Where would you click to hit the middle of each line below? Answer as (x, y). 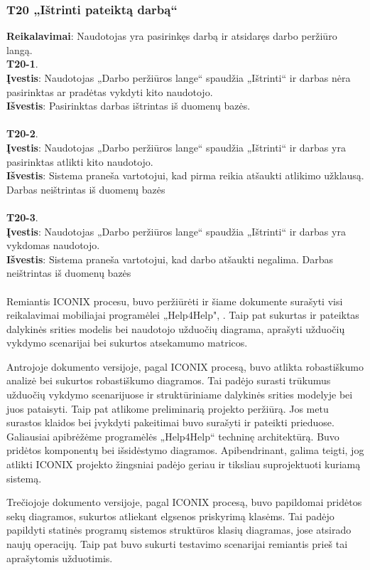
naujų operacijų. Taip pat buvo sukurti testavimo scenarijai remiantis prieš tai (177, 544)
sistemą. (24, 478)
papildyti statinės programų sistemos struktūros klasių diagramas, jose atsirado (179, 530)
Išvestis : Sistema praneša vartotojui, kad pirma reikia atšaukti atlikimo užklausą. (185, 175)
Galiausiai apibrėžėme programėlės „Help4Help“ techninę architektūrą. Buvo (173, 436)
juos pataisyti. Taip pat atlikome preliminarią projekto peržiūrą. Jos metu (168, 408)
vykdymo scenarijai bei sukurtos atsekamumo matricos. (127, 343)
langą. (20, 49)
